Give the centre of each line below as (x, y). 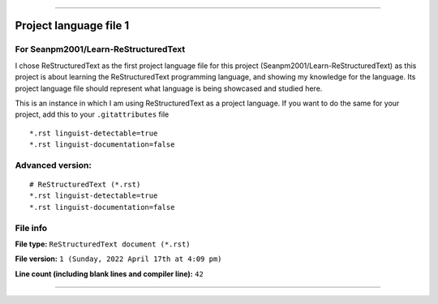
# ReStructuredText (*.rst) (85, 185)
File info (31, 228)
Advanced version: (54, 165)
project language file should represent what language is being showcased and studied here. (169, 88)
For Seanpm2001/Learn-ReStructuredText (100, 49)
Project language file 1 (72, 26)
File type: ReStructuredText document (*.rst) (103, 244)
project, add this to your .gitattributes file (92, 114)
